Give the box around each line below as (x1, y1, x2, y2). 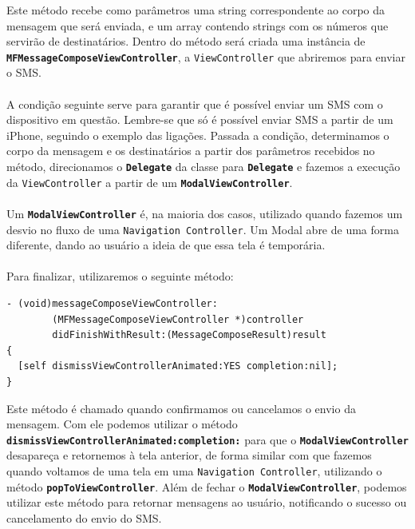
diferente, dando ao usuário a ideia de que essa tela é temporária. (6, 237, 326, 253)
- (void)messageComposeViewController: (6, 298, 218, 309)
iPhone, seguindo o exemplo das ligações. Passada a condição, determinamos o (6, 126, 389, 143)
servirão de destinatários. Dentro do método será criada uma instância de (6, 33, 366, 50)
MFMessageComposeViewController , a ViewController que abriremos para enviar (6, 48, 405, 65)
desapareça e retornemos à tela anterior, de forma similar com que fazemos (6, 447, 372, 463)
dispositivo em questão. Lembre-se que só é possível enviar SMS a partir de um (6, 111, 393, 128)
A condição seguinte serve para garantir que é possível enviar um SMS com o (6, 95, 383, 112)
